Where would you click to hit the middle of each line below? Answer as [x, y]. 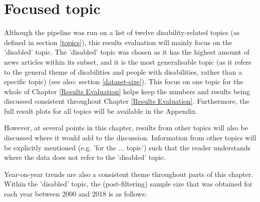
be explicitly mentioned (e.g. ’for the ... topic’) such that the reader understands [127, 147]
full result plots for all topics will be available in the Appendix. [101, 111]
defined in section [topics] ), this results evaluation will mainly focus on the [118, 42]
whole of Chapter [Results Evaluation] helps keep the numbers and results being [127, 91]
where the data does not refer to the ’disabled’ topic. [85, 157]
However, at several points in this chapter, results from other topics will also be [126, 128]
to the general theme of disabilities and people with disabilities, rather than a [123, 71]
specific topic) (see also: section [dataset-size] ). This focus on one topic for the [124, 81]
